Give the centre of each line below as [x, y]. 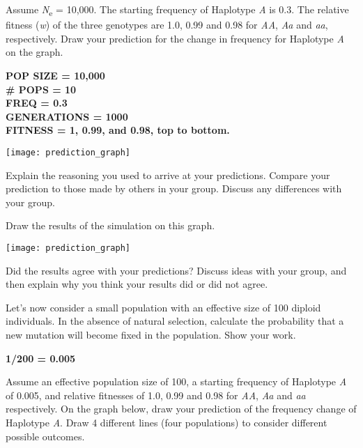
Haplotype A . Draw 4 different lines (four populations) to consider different [167, 422]
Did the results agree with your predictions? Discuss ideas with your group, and [176, 270]
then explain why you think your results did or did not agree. [137, 284]
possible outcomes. [45, 436]
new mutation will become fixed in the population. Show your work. [151, 334]
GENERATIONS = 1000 [67, 116]
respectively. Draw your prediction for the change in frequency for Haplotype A [175, 38]
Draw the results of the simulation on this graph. [110, 225]
